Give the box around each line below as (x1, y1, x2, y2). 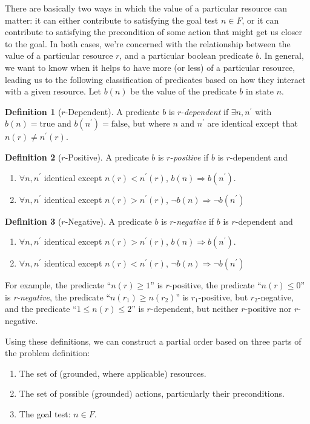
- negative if (173, 214, 214, 227)
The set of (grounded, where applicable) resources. (19, 366, 206, 379)
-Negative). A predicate (65, 214, 152, 227)
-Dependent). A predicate (65, 105, 160, 118)
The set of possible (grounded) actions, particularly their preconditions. (19, 387, 285, 400)
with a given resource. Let (5, 85, 101, 98)
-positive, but (198, 290, 248, 303)
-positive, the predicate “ (169, 279, 262, 291)
